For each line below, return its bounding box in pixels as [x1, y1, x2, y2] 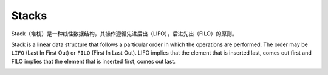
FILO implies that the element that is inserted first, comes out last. [11, 58, 176, 65]
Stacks [11, 9, 47, 22]
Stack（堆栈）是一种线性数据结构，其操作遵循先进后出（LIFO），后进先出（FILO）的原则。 [11, 30, 238, 37]
